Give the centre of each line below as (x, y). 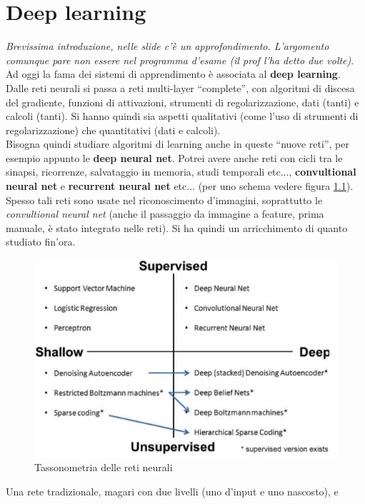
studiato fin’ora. (41, 242)
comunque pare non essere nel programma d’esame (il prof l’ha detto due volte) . (180, 60)
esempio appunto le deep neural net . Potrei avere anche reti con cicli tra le (174, 157)
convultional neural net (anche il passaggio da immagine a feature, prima (165, 214)
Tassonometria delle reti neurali (104, 467)
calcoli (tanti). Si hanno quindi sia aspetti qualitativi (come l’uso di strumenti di (182, 116)
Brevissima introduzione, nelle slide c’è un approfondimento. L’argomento (167, 46)
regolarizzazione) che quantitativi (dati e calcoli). (113, 130)
